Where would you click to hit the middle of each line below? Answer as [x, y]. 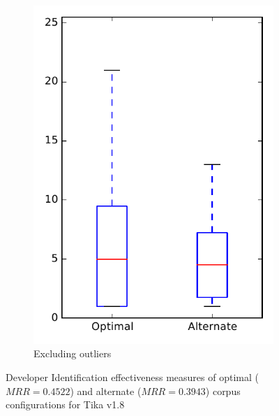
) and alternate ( [106, 390]
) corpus [223, 390]
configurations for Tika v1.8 [65, 404]
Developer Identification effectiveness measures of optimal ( [132, 376]
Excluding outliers [73, 353]
